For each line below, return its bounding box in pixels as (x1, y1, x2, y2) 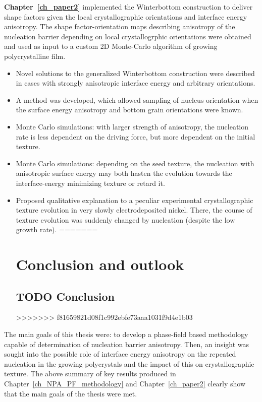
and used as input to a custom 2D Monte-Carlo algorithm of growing (4, 41, 218, 51)
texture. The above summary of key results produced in (4, 368, 176, 379)
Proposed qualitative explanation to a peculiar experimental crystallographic (16, 194, 253, 205)
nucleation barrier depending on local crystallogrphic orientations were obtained (4, 31, 251, 41)
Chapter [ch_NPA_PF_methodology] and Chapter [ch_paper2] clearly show (4, 378, 246, 389)
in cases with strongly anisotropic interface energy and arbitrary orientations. (16, 78, 255, 88)
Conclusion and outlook (16, 254, 184, 275)
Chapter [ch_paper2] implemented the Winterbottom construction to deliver (4, 2, 253, 12)
